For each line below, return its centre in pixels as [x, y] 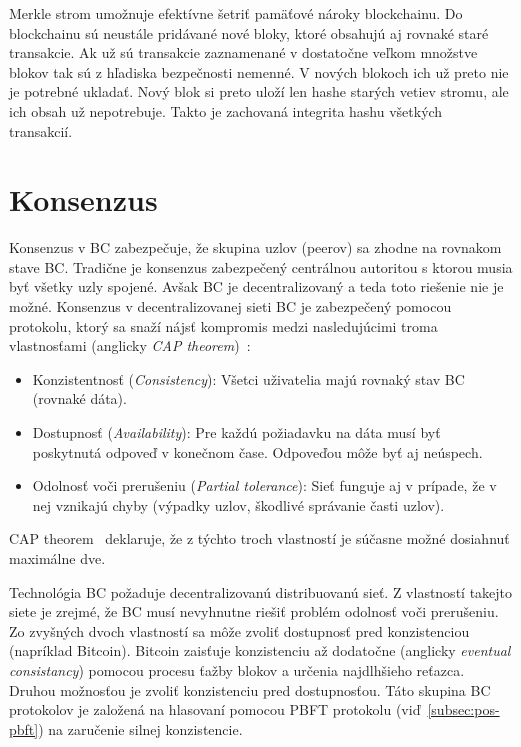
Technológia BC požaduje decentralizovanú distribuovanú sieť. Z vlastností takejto [261, 591]
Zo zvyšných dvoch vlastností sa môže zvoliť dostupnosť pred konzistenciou [239, 630]
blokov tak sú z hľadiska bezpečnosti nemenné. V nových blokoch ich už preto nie [259, 71]
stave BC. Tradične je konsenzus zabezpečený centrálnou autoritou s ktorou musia [261, 266]
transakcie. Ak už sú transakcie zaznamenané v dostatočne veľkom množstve [243, 52]
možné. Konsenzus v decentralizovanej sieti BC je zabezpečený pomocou [230, 306]
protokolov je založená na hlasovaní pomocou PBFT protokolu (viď [215, 709]
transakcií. [41, 130]
